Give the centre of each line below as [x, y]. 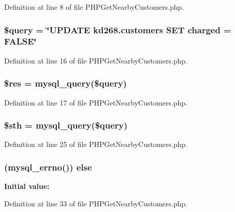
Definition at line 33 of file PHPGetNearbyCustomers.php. [96, 203]
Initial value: [27, 186]
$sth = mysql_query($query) [66, 125]
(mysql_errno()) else [48, 167]
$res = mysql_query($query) [66, 83]
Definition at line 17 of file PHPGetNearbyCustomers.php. [96, 102]
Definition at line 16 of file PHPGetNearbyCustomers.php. [96, 60]
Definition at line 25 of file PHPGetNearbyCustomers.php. [96, 144]
